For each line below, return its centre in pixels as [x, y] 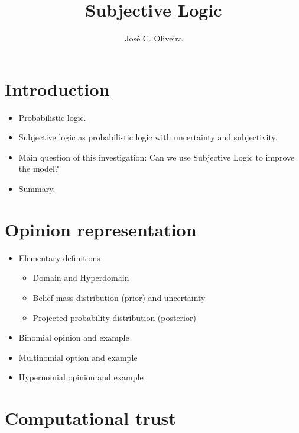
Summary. [37, 189]
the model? [39, 169]
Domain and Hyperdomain [81, 278]
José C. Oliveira [154, 38]
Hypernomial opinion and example [81, 377]
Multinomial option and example [78, 357]
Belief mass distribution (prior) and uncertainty [119, 297]
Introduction [57, 89]
